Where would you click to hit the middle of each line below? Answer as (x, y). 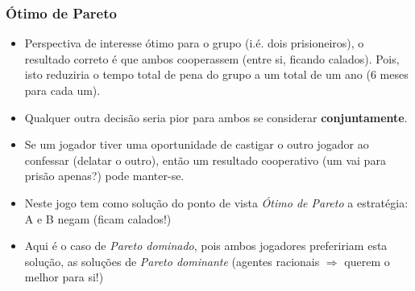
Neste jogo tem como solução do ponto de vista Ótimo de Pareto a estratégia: (216, 202)
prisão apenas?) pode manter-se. (104, 176)
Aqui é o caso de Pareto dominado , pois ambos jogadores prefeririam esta (206, 246)
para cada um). (62, 90)
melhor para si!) (64, 277)
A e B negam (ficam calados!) (98, 218)
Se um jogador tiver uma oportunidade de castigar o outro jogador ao (197, 144)
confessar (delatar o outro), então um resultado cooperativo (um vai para (205, 160)
